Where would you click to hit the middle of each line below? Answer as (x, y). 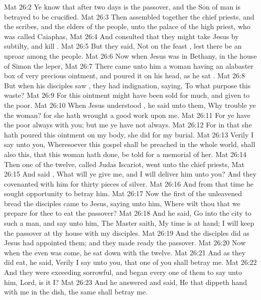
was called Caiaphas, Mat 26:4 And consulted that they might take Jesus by (121, 36)
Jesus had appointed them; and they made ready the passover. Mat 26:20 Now (125, 243)
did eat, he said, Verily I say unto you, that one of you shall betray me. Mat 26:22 (130, 262)
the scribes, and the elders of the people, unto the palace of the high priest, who (127, 26)
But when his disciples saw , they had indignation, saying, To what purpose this (127, 85)
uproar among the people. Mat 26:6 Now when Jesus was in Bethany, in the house (130, 55)
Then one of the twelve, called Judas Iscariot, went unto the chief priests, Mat (124, 164)
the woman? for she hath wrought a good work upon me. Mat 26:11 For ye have (127, 115)
